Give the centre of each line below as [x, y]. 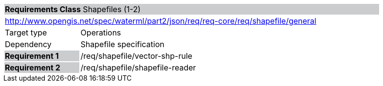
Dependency [28, 44]
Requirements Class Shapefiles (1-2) [73, 9]
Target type [26, 33]
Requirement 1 [32, 56]
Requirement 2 [33, 68]
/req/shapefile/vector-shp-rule [137, 56]
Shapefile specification [122, 44]
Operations [101, 33]
